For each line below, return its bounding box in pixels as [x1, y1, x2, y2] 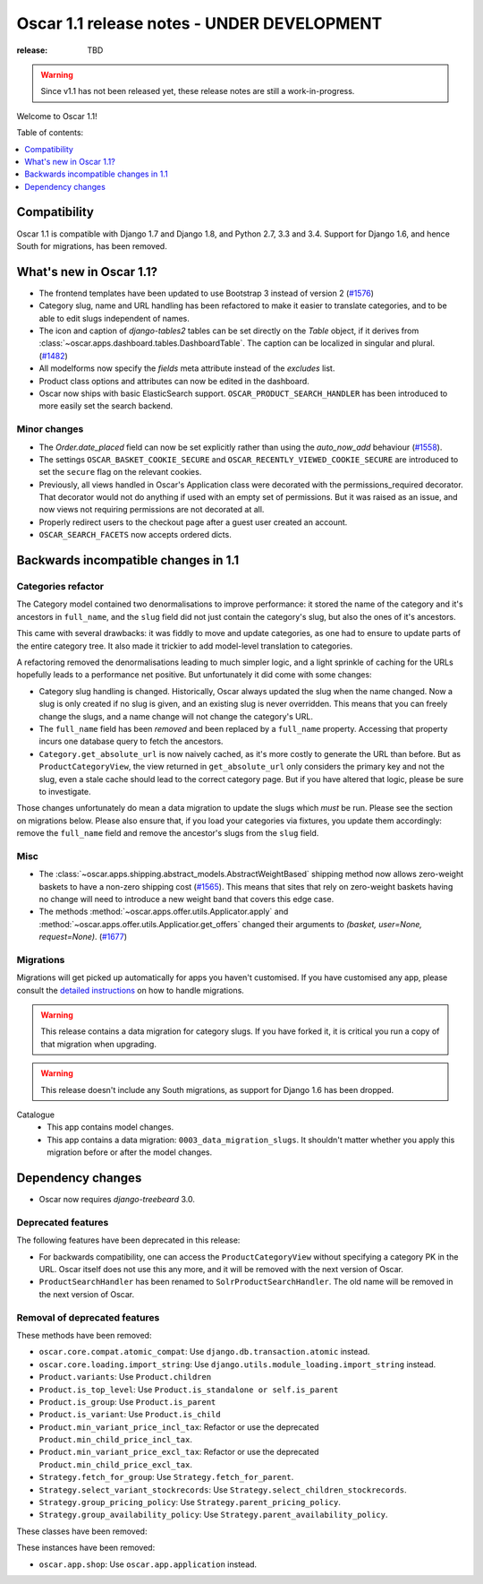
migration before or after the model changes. [47, 1147, 213, 1158]
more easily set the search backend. [38, 400, 174, 411]
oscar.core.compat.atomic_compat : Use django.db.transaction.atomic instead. [38, 1347, 370, 1357]
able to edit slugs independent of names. [38, 313, 190, 323]
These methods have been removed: [16, 1330, 152, 1340]
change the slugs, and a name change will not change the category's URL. [38, 710, 313, 721]
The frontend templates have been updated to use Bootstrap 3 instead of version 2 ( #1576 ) [38, 288, 375, 298]
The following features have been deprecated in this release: [16, 1235, 241, 1245]
